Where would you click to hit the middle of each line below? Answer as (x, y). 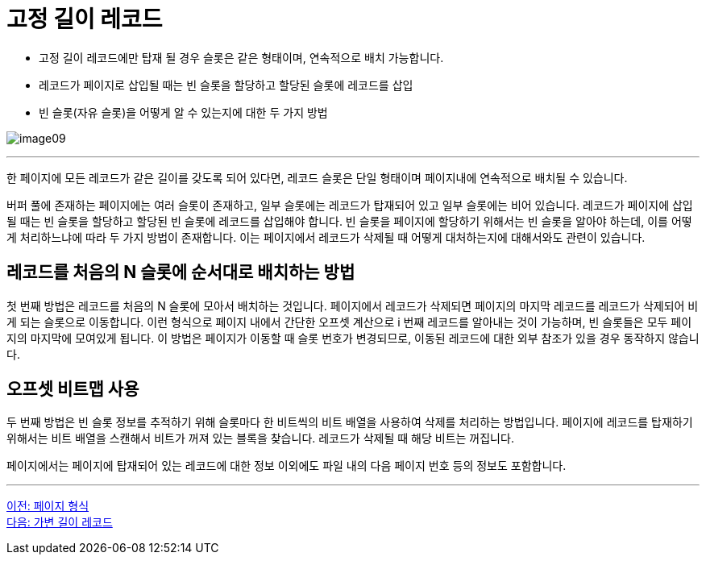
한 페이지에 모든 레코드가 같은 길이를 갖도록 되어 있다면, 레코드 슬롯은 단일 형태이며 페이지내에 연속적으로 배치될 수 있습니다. (317, 177)
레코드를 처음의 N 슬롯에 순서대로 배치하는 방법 (181, 272)
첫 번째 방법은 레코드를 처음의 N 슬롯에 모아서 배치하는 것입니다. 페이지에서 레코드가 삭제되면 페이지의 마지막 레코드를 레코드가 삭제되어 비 (353, 305)
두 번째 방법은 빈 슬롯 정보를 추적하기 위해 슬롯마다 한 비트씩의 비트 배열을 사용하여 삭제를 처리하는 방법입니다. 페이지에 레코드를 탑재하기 (350, 422)
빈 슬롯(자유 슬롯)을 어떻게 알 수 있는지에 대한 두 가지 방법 (183, 112)
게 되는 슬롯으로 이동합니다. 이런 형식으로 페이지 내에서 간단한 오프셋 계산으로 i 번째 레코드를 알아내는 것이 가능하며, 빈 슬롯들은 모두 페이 (349, 322)
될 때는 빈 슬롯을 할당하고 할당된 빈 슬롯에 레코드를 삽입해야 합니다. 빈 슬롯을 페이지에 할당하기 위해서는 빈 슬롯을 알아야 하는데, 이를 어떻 (349, 221)
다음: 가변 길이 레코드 (60, 522)
